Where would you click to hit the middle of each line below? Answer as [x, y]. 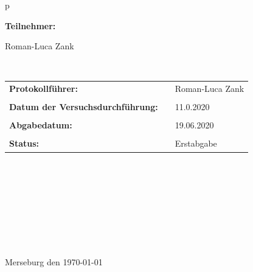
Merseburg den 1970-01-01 [54, 262]
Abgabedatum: [41, 125]
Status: [24, 143]
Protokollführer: [43, 89]
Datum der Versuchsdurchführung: [84, 107]
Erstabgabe [196, 143]
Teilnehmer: [30, 25]
